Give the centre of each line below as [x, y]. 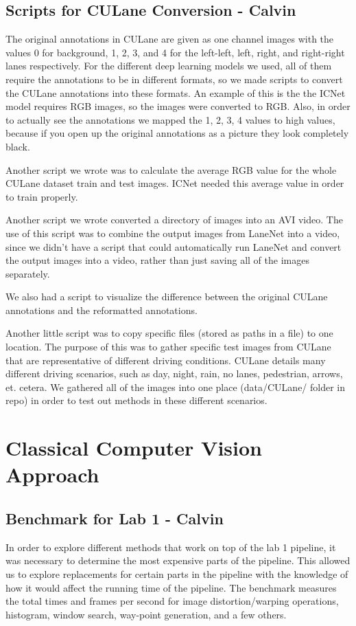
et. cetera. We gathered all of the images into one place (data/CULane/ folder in [176, 387]
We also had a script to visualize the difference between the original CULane [167, 297]
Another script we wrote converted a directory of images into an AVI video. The [174, 220]
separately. [28, 273]
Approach [52, 474]
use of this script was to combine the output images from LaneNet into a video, [173, 233]
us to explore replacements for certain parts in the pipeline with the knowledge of [177, 574]
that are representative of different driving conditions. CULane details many [166, 360]
